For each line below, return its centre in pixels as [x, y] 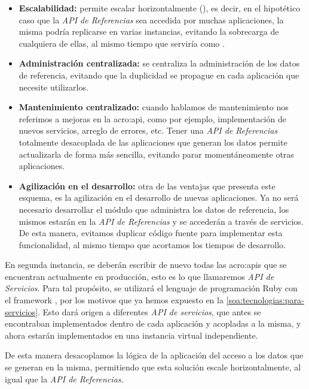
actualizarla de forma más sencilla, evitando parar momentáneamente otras [156, 154]
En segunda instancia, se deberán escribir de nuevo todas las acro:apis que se [146, 265]
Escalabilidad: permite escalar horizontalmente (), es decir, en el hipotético [160, 8]
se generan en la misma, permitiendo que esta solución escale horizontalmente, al [153, 367]
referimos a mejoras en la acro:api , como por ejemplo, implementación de [152, 118]
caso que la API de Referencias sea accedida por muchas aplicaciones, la [151, 19]
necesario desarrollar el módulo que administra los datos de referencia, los [154, 209]
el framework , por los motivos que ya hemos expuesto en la [114, 300]
